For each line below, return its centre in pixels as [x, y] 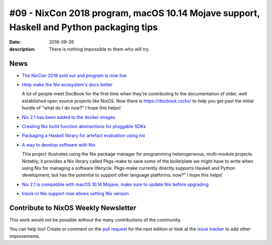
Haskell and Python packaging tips [84, 27]
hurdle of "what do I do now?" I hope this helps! [71, 108]
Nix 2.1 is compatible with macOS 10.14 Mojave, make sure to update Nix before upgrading [115, 184]
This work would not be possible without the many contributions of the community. [95, 220]
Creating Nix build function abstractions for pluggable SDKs [84, 126]
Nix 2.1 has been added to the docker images [69, 117]
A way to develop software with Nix [59, 145]
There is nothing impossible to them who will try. [99, 49]
